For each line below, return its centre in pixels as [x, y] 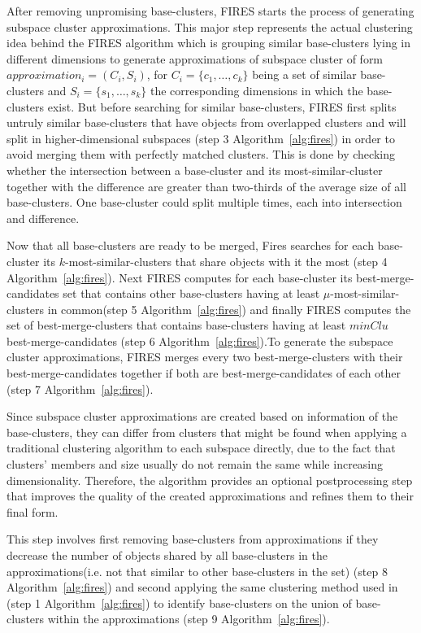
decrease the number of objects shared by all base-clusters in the [167, 555]
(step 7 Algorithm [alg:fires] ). [80, 389]
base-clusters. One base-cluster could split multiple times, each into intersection [204, 202]
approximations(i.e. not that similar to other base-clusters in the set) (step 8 [197, 571]
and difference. [43, 218]
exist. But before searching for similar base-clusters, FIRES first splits [222, 106]
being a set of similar [304, 74]
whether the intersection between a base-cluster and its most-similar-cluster [195, 170]
